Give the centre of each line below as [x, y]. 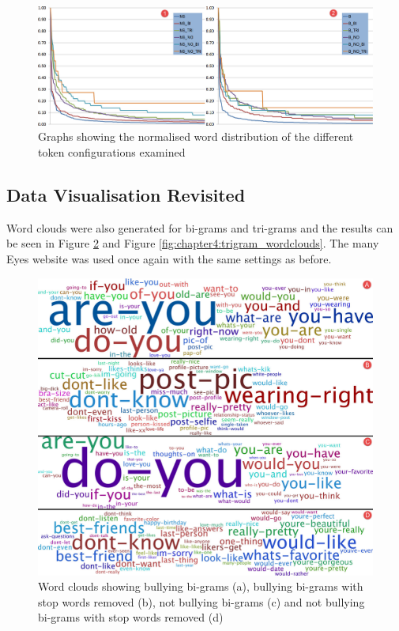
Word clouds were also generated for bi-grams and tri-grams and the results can [200, 227]
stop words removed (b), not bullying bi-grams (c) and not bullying [201, 601]
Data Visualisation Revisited [126, 195]
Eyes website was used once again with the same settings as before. [169, 259]
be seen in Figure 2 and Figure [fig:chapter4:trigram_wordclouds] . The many [193, 243]
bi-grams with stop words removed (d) [131, 617]
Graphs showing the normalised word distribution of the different [196, 136]
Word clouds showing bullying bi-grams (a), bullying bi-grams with [201, 586]
